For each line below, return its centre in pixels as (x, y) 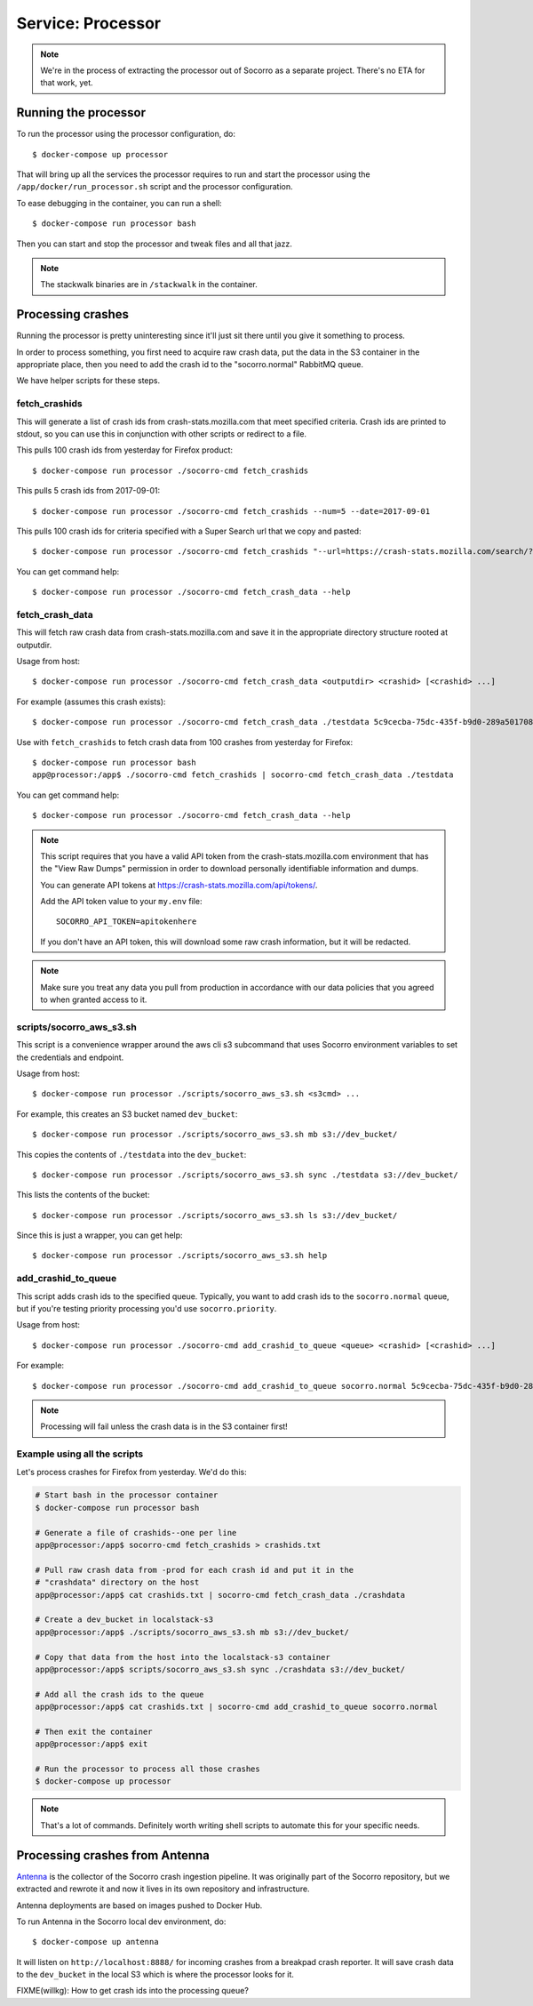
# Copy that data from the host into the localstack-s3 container (183, 1657)
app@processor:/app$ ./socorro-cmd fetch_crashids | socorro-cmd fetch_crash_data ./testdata (243, 775)
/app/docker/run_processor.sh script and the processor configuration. (155, 187)
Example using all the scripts (80, 1454)
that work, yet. (67, 83)
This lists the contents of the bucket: (83, 1195)
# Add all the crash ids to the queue (119, 1694)
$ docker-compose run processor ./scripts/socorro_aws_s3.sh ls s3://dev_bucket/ (215, 1215)
